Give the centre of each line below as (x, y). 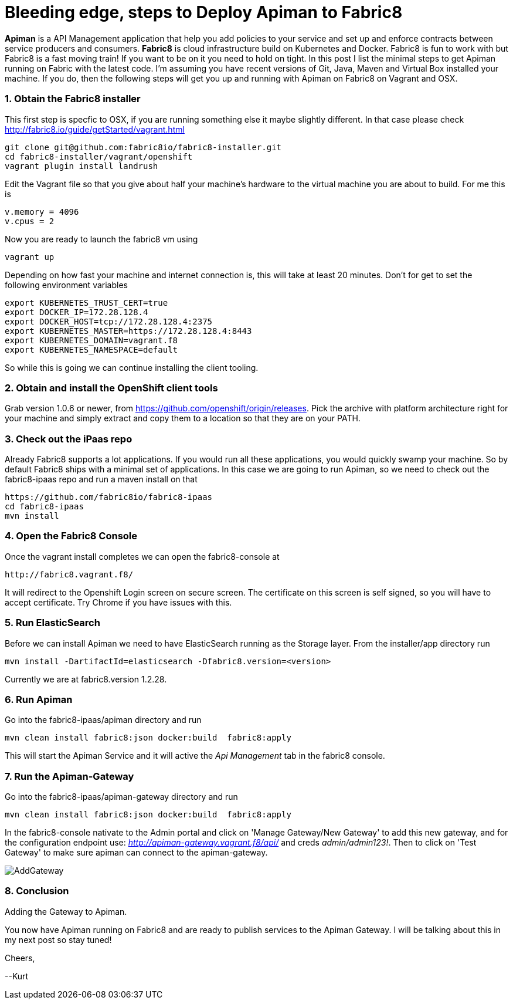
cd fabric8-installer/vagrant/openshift (99, 156)
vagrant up (30, 257)
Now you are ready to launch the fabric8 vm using (101, 239)
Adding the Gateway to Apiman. (66, 911)
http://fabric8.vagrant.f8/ (69, 574)
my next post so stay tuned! (58, 939)
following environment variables (66, 285)
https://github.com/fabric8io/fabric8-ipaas (109, 497)
